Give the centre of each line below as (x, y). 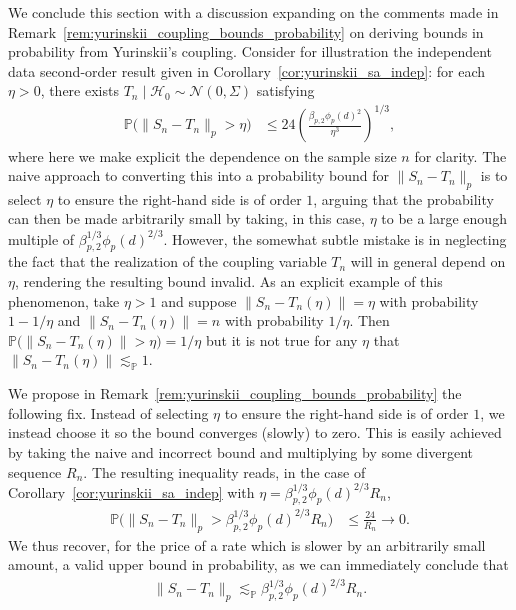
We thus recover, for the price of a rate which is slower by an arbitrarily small (247, 544)
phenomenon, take (64, 300)
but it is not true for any (281, 339)
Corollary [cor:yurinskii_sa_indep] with (131, 491)
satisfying (285, 90)
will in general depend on (428, 261)
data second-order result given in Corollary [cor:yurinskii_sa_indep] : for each (247, 70)
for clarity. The (460, 155)
